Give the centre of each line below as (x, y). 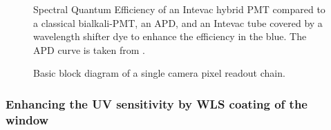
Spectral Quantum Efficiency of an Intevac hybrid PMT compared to (179, 9)
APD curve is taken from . (89, 49)
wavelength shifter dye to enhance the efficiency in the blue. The (170, 36)
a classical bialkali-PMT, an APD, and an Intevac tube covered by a (178, 22)
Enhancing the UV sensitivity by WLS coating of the (157, 103)
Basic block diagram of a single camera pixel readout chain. (159, 73)
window (27, 119)
